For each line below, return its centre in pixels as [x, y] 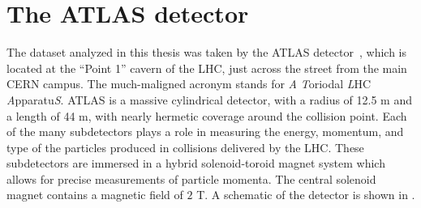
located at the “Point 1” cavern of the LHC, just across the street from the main [207, 68]
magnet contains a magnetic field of [95, 195]
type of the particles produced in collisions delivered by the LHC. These [185, 147]
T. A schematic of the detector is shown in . [306, 195]
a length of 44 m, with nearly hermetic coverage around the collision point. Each [207, 115]
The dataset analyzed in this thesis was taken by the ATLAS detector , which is [206, 52]
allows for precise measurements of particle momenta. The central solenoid [191, 178]
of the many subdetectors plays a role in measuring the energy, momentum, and [205, 132]
